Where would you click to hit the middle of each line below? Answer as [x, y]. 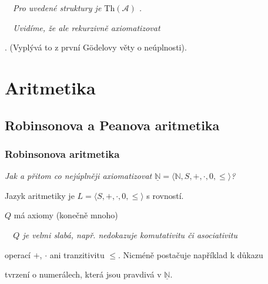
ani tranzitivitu [77, 254]
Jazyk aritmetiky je [40, 195]
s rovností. [165, 195]
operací [18, 254]
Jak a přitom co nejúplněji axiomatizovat [78, 176]
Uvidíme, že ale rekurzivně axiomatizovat [87, 27]
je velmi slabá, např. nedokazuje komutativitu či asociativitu [130, 234]
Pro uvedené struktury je [57, 8]
